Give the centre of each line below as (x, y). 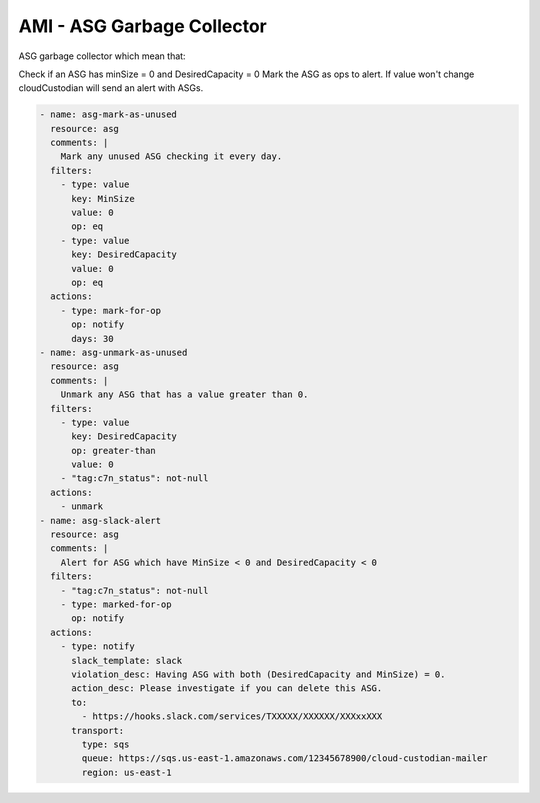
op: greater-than (114, 450)
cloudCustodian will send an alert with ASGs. (111, 88)
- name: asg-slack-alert (100, 520)
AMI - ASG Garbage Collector (142, 26)
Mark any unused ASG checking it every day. (171, 156)
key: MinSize (103, 198)
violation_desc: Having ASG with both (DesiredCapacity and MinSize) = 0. (258, 674)
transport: (98, 730)
